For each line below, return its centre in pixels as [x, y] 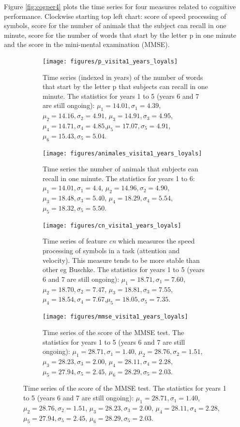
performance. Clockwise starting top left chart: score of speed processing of [115, 16]
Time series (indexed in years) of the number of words [123, 77]
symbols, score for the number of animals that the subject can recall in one [115, 25]
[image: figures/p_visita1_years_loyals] [110, 61]
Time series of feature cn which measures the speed [119, 241]
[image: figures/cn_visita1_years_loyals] [112, 225]
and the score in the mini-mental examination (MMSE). [87, 44]
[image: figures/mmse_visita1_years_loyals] [115, 317]
